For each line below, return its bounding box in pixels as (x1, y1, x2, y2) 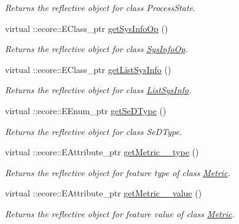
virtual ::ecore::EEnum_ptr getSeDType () (5, 104, 167, 117)
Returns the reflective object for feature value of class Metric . (5, 207, 235, 220)
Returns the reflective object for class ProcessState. (5, 1, 196, 14)
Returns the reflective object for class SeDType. (5, 125, 182, 137)
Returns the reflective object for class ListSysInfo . (5, 83, 192, 96)
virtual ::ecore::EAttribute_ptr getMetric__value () (5, 187, 202, 199)
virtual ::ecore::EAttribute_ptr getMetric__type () (5, 145, 199, 158)
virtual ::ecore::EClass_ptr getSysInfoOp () (5, 21, 168, 34)
